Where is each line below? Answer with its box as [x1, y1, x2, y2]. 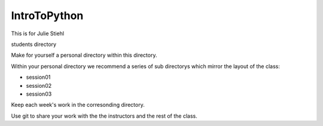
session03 [26, 90, 52, 97]
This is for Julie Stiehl [11, 30, 65, 37]
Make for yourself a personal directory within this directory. [11, 51, 157, 59]
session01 [26, 73, 51, 81]
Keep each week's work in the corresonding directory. [11, 102, 145, 109]
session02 [26, 82, 52, 89]
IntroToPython [11, 9, 84, 22]
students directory [11, 41, 57, 48]
